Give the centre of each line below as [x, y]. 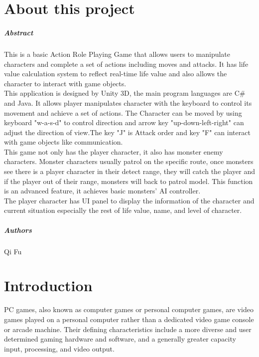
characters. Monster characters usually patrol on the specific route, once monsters [129, 161]
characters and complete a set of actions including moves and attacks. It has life [126, 64]
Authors [18, 230]
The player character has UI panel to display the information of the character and [129, 200]
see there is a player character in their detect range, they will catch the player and [129, 171]
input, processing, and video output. [59, 348]
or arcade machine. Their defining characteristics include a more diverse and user [128, 329]
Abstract [19, 32]
